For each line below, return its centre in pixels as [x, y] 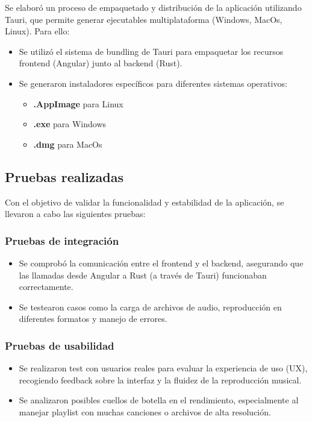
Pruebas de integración [62, 240]
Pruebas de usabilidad [60, 345]
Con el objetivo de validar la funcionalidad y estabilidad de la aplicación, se [145, 202]
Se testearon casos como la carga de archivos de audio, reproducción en [150, 307]
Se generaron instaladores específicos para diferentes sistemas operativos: [153, 83]
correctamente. [46, 287]
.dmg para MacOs [68, 144]
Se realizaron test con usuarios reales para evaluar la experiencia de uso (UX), [163, 368]
